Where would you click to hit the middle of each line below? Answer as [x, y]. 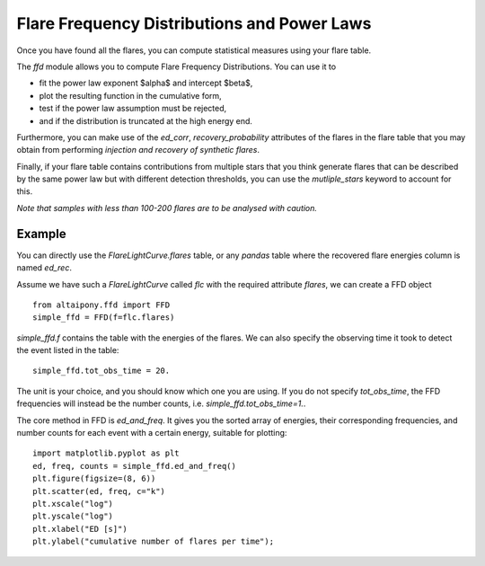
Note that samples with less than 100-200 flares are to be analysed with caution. [167, 208]
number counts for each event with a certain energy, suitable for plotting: [152, 433]
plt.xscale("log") [73, 504]
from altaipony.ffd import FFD [101, 305]
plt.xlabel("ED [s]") [80, 529]
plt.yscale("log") [73, 516]
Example [41, 234]
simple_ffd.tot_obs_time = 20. [101, 371]
